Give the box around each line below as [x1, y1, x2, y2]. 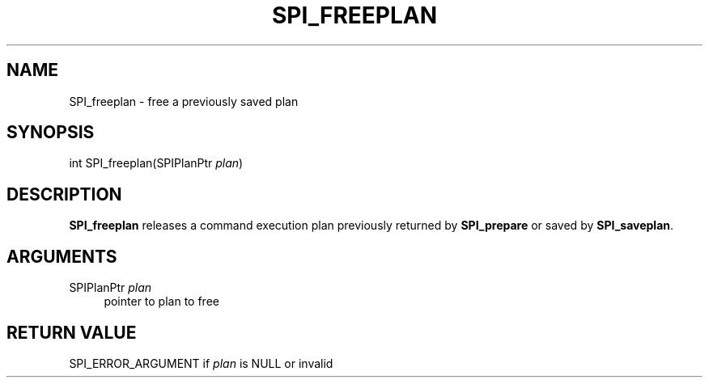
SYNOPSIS [6, 122, 95, 143]
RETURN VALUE [6, 322, 137, 343]
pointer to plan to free [104, 294, 219, 309]
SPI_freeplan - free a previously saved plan [69, 94, 299, 108]
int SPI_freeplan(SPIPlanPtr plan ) [69, 156, 244, 171]
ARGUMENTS [6, 246, 117, 267]
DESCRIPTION [6, 184, 122, 205]
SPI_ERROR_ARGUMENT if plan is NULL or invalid [69, 356, 333, 370]
